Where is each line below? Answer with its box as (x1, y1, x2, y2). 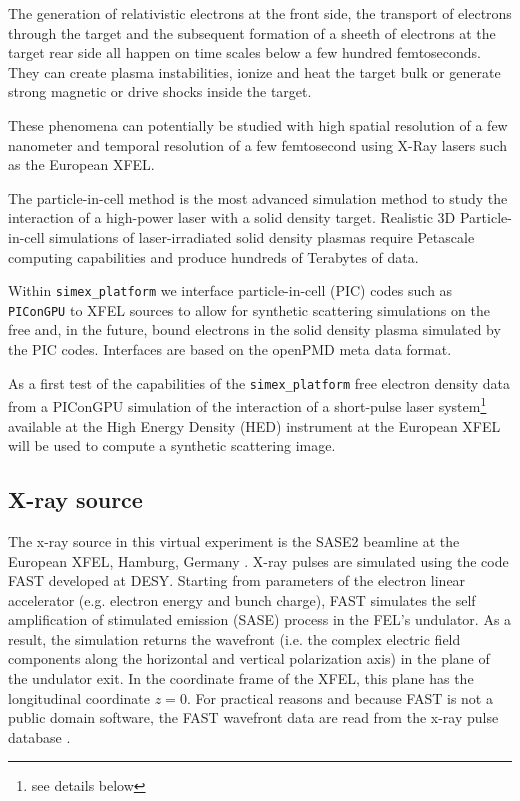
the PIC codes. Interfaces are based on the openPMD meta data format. (8, 339, 452, 360)
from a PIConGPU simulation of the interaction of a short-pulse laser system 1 (8, 393, 487, 416)
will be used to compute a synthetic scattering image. (8, 435, 336, 456)
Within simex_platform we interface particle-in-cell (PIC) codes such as (8, 280, 453, 301)
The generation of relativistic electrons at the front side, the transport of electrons (8, 3, 512, 23)
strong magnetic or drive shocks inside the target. (8, 81, 312, 102)
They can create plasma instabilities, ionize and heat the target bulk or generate (8, 61, 501, 82)
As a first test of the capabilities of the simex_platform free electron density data (8, 372, 511, 393)
